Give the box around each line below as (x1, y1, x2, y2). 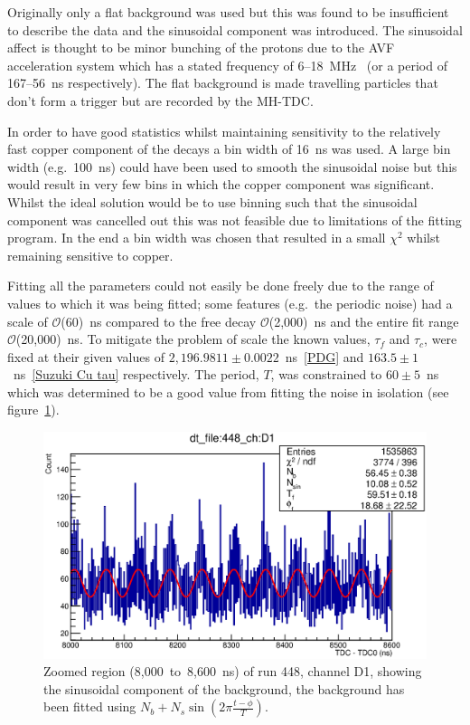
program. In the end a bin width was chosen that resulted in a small (7, 228, 386, 247)
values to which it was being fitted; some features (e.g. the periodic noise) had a (7, 293, 453, 312)
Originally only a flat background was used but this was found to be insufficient (7, 3, 449, 21)
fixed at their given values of (7, 347, 164, 366)
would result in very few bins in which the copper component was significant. (7, 175, 435, 194)
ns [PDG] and (285, 347, 364, 366)
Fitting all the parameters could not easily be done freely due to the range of (7, 276, 434, 295)
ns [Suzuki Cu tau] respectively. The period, (13, 365, 259, 384)
